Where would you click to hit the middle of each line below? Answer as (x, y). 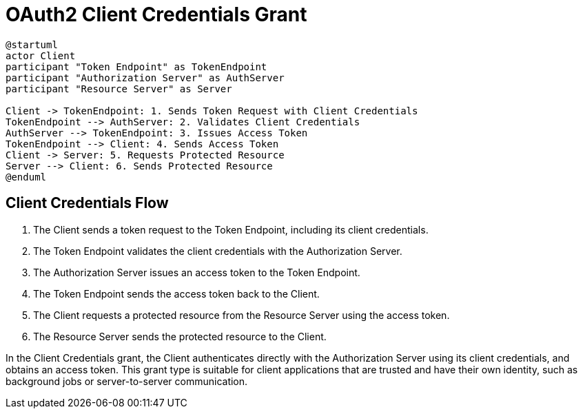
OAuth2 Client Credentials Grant (156, 14)
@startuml (32, 44)
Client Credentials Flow (87, 203)
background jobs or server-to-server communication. (127, 381)
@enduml (26, 177)
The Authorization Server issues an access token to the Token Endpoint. (197, 272)
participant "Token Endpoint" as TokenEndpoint (136, 66)
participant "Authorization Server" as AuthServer (145, 77)
